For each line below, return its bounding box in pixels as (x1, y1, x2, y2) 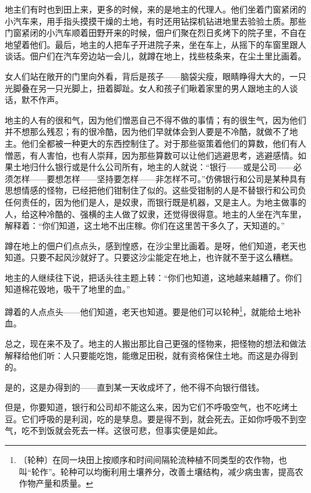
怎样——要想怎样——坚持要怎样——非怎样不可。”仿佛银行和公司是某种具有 (13, 172, 306, 185)
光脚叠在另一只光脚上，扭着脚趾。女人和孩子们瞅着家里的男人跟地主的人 (5, 81, 289, 94)
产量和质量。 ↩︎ (35, 477, 93, 489)
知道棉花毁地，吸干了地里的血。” (5, 283, 130, 295)
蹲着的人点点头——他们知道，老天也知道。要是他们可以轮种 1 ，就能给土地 (5, 304, 293, 317)
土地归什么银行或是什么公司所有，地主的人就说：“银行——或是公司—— (13, 161, 294, 173)
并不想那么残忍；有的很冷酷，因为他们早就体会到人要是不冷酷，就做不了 (5, 125, 289, 138)
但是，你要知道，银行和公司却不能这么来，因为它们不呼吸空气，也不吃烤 (5, 401, 289, 413)
